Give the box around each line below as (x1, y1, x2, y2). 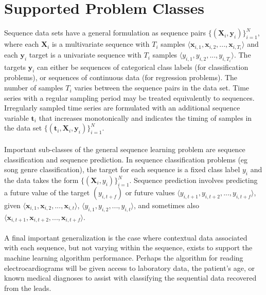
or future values (125, 187, 175, 197)
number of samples (4, 82, 63, 93)
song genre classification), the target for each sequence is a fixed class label (4, 164, 240, 175)
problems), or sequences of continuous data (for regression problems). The (4, 72, 238, 83)
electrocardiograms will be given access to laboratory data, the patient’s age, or (4, 262, 255, 273)
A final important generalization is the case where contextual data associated (4, 232, 247, 243)
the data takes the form (4, 175, 79, 185)
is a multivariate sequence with (51, 39, 150, 49)
